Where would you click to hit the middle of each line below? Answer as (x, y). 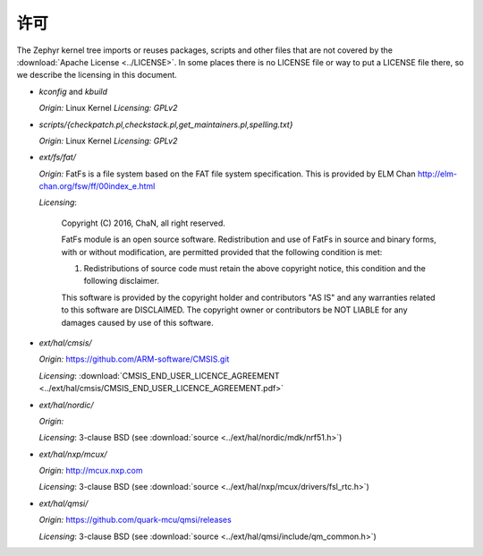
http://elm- (437, 174)
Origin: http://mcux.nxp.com (91, 471)
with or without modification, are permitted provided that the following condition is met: (222, 252)
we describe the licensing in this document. (97, 75)
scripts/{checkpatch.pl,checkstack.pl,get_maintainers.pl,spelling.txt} (166, 124)
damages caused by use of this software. (137, 322)
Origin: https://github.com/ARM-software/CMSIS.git (134, 359)
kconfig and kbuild (73, 91)
